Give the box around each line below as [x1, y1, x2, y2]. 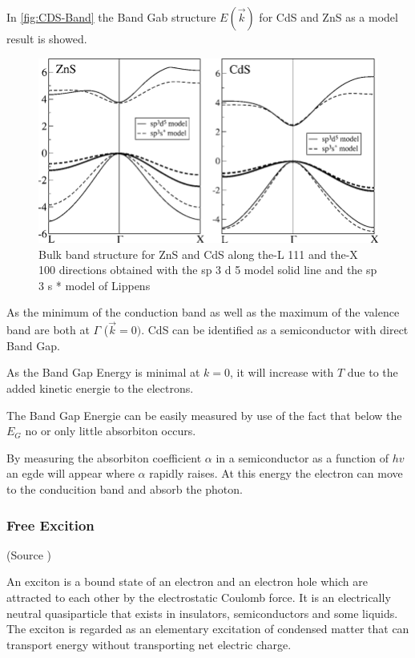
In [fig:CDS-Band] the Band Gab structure [6, 9, 216, 25]
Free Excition [6, 515, 95, 535]
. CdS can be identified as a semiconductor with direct [141, 321, 409, 338]
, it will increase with [230, 364, 334, 381]
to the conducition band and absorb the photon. [6, 480, 243, 497]
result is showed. [6, 30, 87, 46]
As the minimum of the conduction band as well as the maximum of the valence [6, 304, 400, 321]
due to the [347, 364, 398, 381]
